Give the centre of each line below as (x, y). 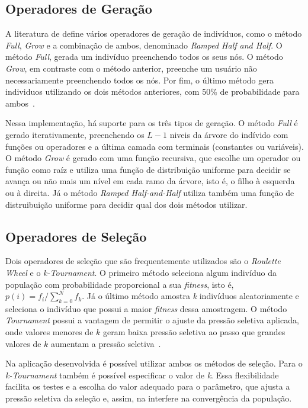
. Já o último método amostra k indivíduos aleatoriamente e (190, 296)
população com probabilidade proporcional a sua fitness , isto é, (120, 284)
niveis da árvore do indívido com (229, 134)
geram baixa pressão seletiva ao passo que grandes (194, 332)
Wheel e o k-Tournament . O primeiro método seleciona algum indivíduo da (141, 272)
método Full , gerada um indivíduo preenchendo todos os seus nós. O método (144, 57)
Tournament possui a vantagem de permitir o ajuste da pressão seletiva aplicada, (152, 320)
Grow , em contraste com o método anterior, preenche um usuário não (131, 68)
